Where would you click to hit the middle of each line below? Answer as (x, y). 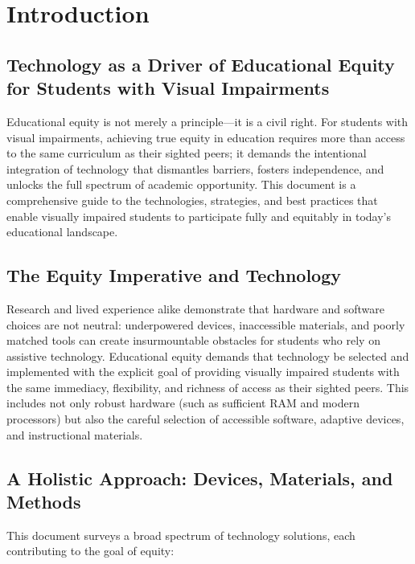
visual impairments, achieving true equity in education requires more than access (206, 137)
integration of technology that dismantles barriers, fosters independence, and (195, 168)
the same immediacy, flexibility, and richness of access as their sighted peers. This (208, 387)
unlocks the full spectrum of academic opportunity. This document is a (181, 184)
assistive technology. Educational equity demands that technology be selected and (208, 356)
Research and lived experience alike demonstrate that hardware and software (196, 308)
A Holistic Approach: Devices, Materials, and (200, 478)
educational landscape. (62, 232)
